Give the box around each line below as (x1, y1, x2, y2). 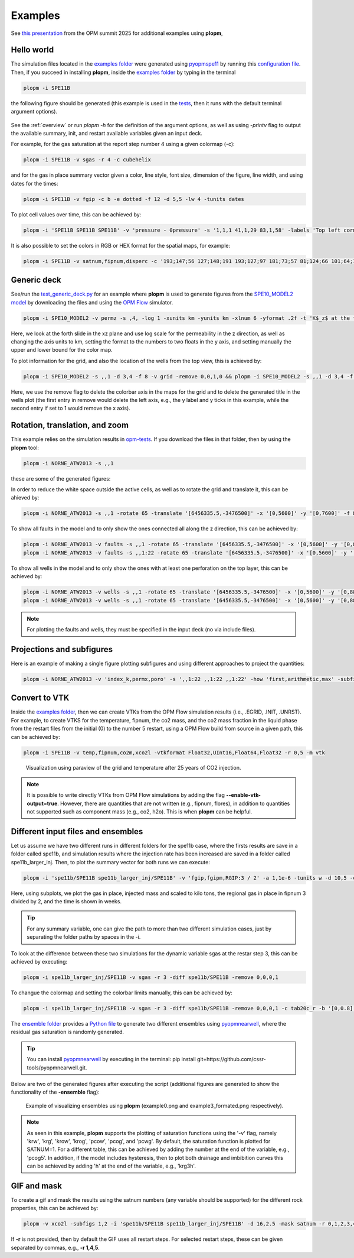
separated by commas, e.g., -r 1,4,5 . (11, 1244, 100, 1251)
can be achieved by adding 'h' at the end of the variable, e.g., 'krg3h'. (27, 1162, 196, 1170)
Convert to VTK (11, 693, 70, 703)
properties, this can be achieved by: (11, 1205, 99, 1212)
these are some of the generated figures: (11, 475, 111, 482)
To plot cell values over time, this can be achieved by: (11, 210, 142, 218)
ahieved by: (11, 494, 40, 501)
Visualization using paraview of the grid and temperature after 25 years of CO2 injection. (25, 764, 241, 771)
